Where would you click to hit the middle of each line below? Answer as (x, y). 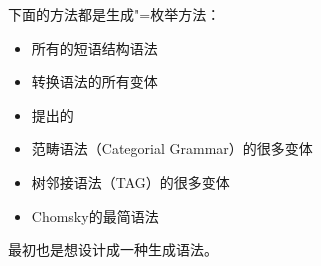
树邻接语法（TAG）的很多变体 (130, 181)
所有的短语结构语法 (94, 47)
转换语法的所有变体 (94, 81)
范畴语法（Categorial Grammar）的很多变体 (172, 148)
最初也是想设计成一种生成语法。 (113, 249)
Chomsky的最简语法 (95, 215)
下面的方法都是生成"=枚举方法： (114, 14)
